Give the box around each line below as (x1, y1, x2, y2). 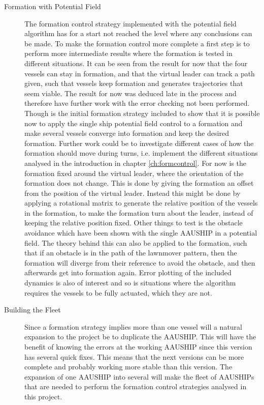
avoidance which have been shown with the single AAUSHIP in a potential (24, 227, 257, 238)
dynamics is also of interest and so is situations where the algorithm (24, 277, 236, 288)
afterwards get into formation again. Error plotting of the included (24, 267, 232, 278)
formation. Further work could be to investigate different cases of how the (24, 137, 254, 148)
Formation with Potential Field (4, 1, 101, 11)
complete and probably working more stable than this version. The (24, 361, 233, 372)
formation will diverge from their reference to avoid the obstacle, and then (24, 257, 255, 268)
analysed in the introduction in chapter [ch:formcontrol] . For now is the (24, 157, 246, 168)
